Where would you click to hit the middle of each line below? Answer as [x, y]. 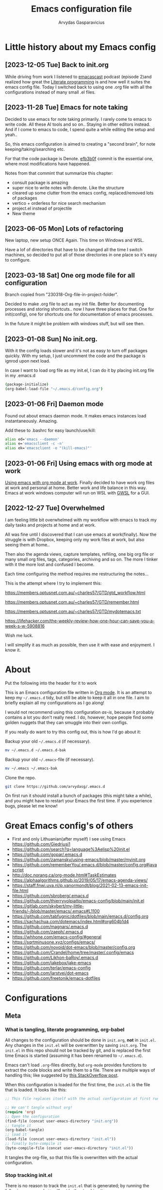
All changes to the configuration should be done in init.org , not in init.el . [81, 1040]
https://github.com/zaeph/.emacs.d [48, 932]
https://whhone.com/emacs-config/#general [57, 937]
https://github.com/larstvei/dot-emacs [50, 973]
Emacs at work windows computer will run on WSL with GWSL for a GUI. [78, 493]
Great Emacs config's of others [69, 826]
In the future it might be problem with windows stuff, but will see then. [75, 324]
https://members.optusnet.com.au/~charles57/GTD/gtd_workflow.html [75, 593]
